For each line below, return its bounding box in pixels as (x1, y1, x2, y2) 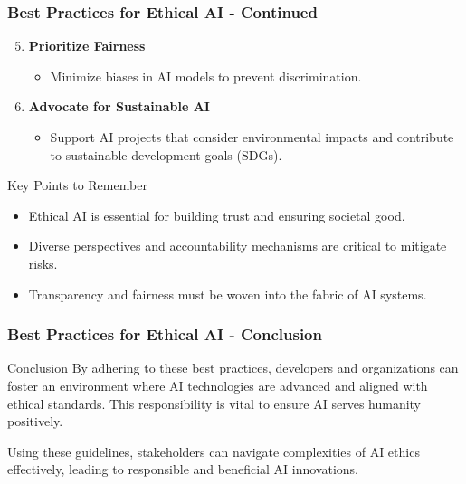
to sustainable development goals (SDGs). (50, 145, 282, 164)
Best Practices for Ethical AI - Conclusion (7, 323, 322, 346)
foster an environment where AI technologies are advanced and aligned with (7, 375, 428, 394)
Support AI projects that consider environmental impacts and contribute (50, 128, 454, 146)
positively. (7, 412, 63, 431)
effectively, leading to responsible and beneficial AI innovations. (7, 460, 359, 479)
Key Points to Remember (7, 176, 147, 195)
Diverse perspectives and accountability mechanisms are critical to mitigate (28, 236, 447, 255)
